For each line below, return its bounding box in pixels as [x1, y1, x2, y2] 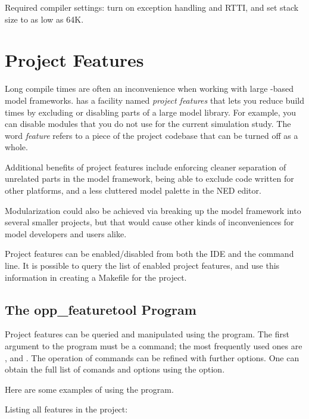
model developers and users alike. [5, 227, 127, 240]
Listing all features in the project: [5, 403, 128, 415]
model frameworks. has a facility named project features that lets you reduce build [5, 94, 304, 106]
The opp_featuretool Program [5, 300, 196, 318]
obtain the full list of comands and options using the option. [5, 363, 225, 375]
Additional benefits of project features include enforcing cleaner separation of [5, 160, 286, 173]
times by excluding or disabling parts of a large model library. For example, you [5, 105, 296, 118]
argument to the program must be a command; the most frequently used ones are [5, 340, 302, 352]
